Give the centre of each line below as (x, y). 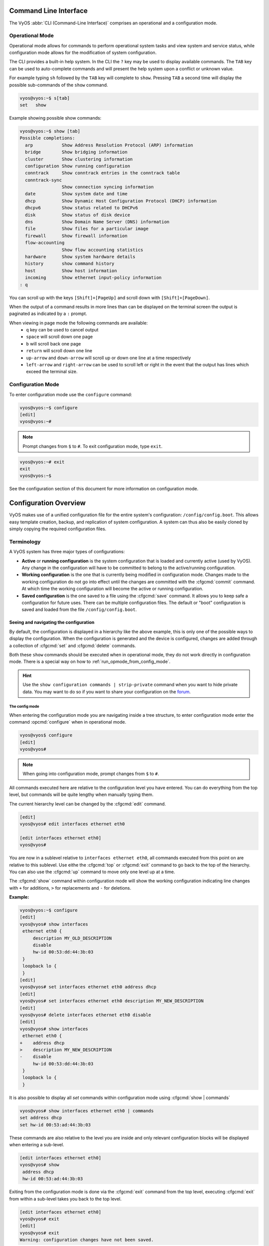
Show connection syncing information (108, 187)
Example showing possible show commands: (55, 118)
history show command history (70, 264)
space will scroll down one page (60, 337)
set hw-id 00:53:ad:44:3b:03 (55, 1125)
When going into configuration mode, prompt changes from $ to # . (91, 774)
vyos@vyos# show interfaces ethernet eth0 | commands (87, 1111)
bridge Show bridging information (76, 152)
